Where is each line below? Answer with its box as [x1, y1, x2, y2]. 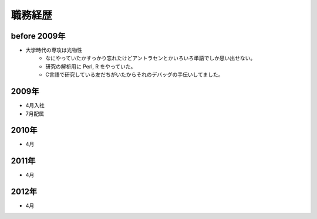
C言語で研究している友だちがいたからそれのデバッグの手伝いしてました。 [45, 71, 224, 78]
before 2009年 [11, 31, 66, 41]
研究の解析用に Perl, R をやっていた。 [45, 63, 136, 70]
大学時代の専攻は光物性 [25, 47, 82, 54]
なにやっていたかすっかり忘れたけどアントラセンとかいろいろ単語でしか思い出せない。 [45, 54, 256, 61]
